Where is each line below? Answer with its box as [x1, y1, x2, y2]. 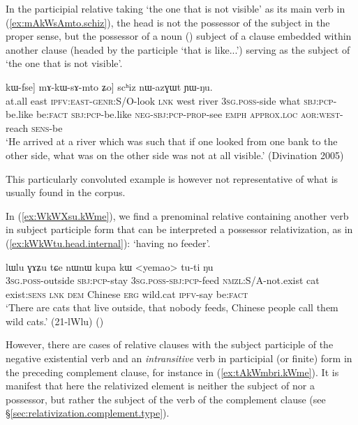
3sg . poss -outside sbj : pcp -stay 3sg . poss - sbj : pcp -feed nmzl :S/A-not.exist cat [6, 273, 320, 288]
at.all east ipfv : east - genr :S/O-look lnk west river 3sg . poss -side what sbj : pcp [6, 93, 334, 107]
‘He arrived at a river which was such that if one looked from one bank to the [6, 134, 338, 149]
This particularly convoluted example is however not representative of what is [6, 171, 338, 186]
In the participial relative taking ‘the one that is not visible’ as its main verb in [6, 1, 345, 15]
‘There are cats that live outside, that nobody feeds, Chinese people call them [6, 300, 338, 315]
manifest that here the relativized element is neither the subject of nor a [6, 378, 315, 393]
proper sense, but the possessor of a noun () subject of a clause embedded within [6, 29, 352, 43]
